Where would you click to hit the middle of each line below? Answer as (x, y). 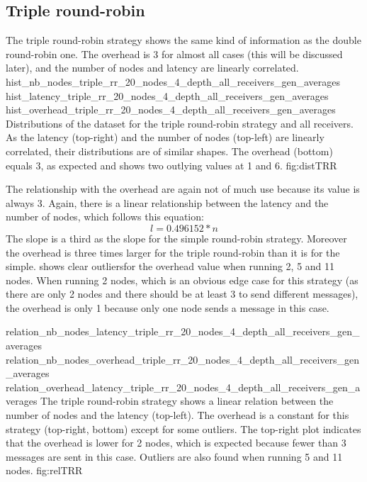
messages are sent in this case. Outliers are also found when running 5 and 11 (174, 456)
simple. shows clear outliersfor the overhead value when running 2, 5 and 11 (170, 266)
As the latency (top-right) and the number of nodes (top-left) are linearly (165, 137)
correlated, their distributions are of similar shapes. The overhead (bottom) (169, 151)
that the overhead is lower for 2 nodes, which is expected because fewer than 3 (176, 443)
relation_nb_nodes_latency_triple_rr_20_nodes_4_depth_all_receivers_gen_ (183, 331)
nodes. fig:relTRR (44, 470)
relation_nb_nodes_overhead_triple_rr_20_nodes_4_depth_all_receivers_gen (183, 359)
